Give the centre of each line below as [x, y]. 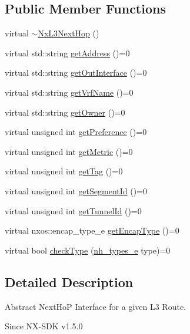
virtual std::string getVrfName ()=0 [69, 92]
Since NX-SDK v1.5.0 [44, 326]
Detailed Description [69, 281]
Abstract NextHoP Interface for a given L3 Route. [95, 306]
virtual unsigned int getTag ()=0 [64, 171]
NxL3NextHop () [69, 33]
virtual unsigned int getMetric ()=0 [69, 151]
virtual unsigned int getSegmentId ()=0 [76, 190]
